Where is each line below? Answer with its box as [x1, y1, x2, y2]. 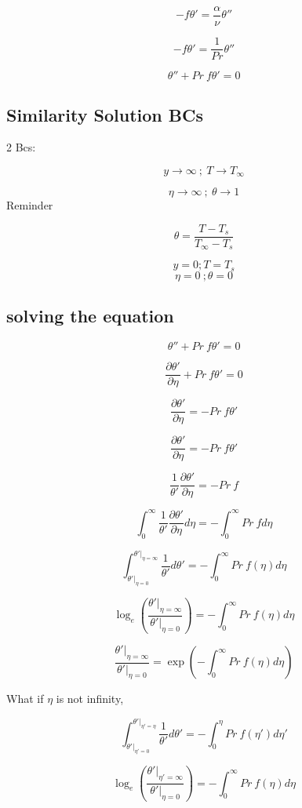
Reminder [6, 197, 53, 213]
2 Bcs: [6, 139, 36, 155]
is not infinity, [56, 690, 124, 707]
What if [6, 690, 44, 707]
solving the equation [6, 304, 174, 328]
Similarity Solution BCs [6, 102, 203, 126]
